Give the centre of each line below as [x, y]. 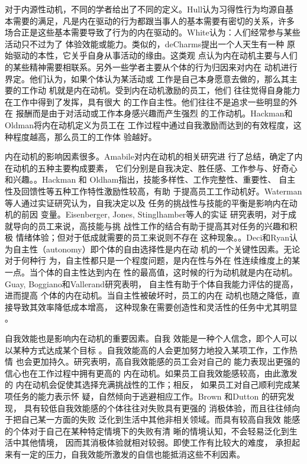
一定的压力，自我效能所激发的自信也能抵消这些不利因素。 [133, 454]
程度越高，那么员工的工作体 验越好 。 [85, 136]
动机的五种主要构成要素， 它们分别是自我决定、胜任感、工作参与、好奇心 [155, 168]
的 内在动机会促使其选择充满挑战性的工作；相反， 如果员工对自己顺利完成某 [153, 384]
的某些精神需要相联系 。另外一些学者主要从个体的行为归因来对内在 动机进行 [151, 66]
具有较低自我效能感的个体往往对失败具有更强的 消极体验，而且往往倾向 [162, 408]
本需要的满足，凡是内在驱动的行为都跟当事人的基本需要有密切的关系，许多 [150, 20]
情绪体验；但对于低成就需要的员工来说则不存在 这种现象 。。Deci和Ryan [153, 237]
